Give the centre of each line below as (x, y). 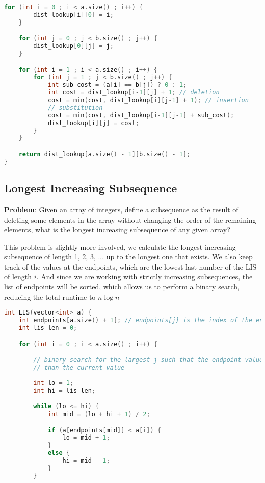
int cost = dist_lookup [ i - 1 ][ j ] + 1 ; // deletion (134, 93)
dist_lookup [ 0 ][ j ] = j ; (73, 46)
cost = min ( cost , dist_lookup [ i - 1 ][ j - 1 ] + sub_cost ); (141, 115)
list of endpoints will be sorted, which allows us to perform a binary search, (122, 287)
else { (59, 453)
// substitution (75, 107)
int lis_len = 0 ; (48, 328)
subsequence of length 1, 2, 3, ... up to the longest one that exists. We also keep (128, 257)
